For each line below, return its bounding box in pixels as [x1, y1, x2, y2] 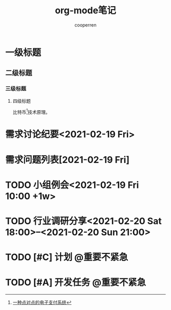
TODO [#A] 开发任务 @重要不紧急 [5, 277, 146, 289]
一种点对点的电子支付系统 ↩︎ [12, 299, 72, 305]
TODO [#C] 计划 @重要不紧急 [5, 251, 128, 263]
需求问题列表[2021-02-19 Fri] [5, 154, 130, 165]
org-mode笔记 [55, 5, 116, 16]
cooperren [74, 21, 97, 28]
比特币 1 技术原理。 [12, 108, 50, 115]
